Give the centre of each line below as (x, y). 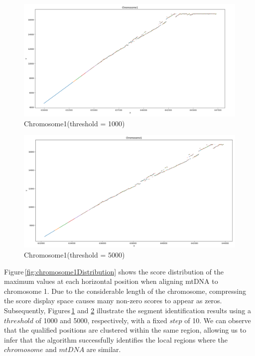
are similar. (104, 349)
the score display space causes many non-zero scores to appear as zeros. (113, 301)
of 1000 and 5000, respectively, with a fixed (101, 320)
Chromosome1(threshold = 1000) (74, 123)
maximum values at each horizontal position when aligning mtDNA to (111, 281)
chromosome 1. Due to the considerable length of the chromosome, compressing (125, 291)
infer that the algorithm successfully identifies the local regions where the (116, 339)
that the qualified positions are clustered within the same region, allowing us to (125, 330)
